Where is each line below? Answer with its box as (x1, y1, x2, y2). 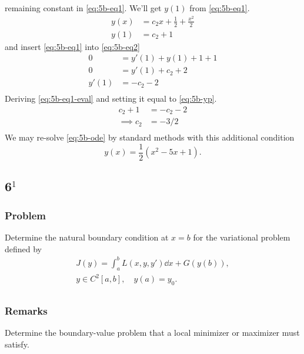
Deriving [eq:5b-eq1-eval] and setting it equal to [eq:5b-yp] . (5, 92, 217, 105)
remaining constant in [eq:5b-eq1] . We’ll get (5, 2, 162, 14)
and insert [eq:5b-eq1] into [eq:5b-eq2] (5, 40, 140, 52)
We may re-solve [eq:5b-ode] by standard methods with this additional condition (5, 131, 295, 143)
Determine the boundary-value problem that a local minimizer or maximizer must (5, 326, 300, 339)
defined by (5, 242, 42, 255)
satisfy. (5, 338, 29, 350)
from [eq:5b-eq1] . (189, 2, 250, 14)
